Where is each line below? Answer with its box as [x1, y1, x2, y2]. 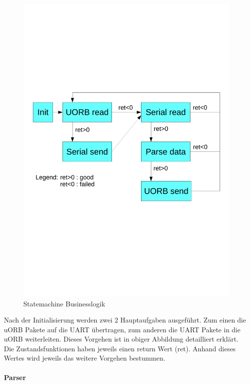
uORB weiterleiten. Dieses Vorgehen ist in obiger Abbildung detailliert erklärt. [4, 334, 239, 344]
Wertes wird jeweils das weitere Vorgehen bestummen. [4, 353, 165, 363]
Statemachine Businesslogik [23, 298, 106, 308]
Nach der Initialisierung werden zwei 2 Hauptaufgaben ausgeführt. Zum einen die [4, 315, 246, 325]
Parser [4, 372, 26, 382]
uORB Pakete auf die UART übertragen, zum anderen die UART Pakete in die [4, 324, 241, 334]
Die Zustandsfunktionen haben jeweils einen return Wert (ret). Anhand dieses [4, 343, 236, 353]
